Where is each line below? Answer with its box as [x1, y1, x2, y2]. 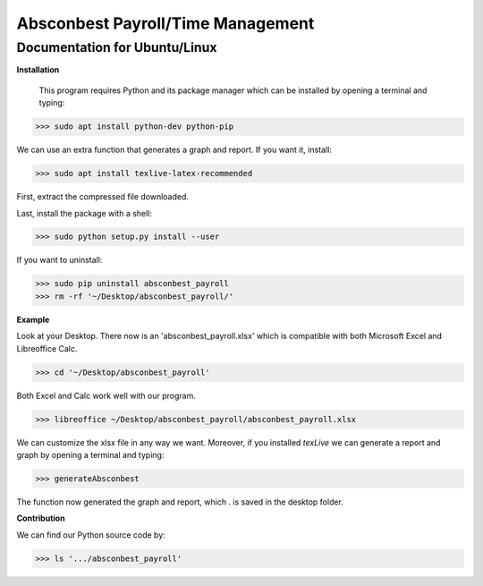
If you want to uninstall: [16, 255, 103, 266]
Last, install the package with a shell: [16, 208, 152, 218]
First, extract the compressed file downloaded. [16, 191, 190, 202]
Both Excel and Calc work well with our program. [16, 390, 196, 401]
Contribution [16, 513, 66, 523]
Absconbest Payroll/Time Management [16, 13, 315, 33]
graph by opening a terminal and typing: [16, 449, 165, 460]
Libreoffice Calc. [16, 343, 78, 353]
